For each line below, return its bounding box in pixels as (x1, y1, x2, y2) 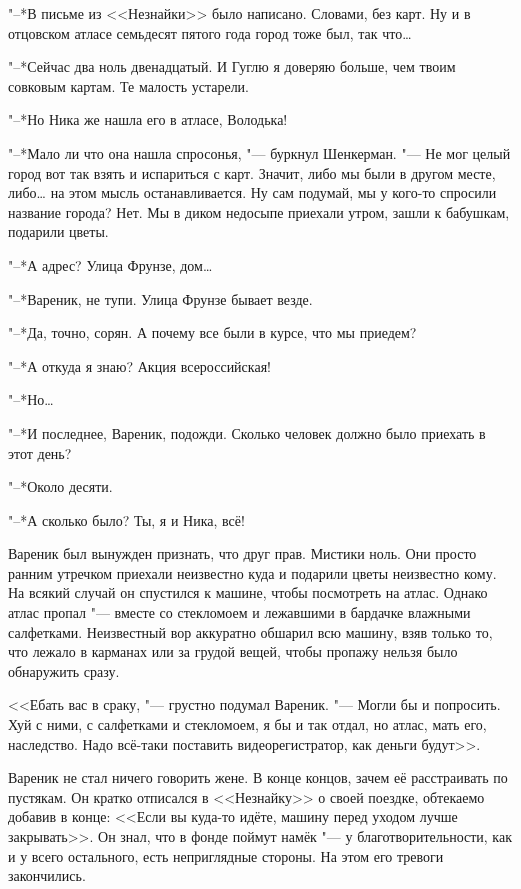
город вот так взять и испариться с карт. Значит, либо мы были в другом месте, (8, 162, 496, 183)
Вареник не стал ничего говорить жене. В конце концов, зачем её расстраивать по (8, 767, 508, 788)
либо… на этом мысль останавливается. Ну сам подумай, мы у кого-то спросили (8, 182, 497, 203)
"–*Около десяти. (8, 476, 113, 497)
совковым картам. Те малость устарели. (8, 75, 249, 96)
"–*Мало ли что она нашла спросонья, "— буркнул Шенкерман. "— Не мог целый (8, 142, 511, 163)
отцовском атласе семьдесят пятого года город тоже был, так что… (8, 22, 412, 43)
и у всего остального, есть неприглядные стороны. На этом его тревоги (8, 845, 444, 866)
